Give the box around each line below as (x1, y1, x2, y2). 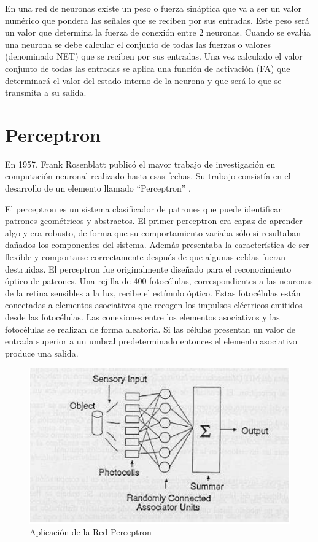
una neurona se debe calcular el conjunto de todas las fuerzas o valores (5, 37, 271, 50)
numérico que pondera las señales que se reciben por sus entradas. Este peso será (5, 14, 309, 26)
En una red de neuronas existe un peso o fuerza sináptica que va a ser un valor (5, 2, 301, 14)
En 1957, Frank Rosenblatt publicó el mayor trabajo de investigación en (5, 157, 276, 170)
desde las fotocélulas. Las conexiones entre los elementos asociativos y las (5, 311, 280, 323)
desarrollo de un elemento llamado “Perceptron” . (5, 182, 191, 195)
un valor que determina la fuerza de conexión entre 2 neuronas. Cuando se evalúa (5, 26, 311, 39)
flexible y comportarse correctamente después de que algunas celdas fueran (5, 250, 286, 263)
